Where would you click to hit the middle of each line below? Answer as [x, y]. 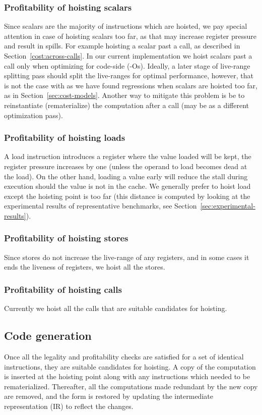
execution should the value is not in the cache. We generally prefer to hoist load [127, 186]
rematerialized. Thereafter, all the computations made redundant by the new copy [131, 386]
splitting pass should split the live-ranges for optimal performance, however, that [129, 75]
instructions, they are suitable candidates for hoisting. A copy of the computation [130, 366]
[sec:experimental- [228, 206]
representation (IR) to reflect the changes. [69, 406]
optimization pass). [34, 115]
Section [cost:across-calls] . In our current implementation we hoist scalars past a [128, 56]
